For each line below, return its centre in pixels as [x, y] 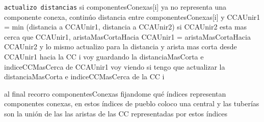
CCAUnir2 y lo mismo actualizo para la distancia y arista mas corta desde [121, 47]
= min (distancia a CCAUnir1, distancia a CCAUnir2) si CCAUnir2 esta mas [126, 27]
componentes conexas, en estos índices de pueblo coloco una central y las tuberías [132, 103]
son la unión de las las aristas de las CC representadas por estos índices [116, 113]
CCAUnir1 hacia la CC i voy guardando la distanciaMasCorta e [104, 57]
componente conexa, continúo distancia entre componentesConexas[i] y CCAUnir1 [132, 17]
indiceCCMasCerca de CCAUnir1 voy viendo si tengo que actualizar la [115, 66]
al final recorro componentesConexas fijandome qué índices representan [115, 93]
